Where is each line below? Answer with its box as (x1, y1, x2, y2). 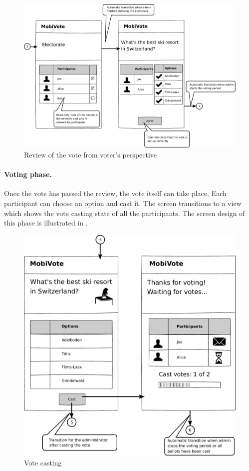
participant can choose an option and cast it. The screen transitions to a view (4, 197, 242, 208)
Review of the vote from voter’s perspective (24, 149, 157, 159)
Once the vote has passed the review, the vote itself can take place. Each (4, 188, 227, 198)
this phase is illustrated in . (4, 217, 88, 228)
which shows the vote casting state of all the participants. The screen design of (4, 207, 245, 218)
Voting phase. (4, 169, 52, 179)
